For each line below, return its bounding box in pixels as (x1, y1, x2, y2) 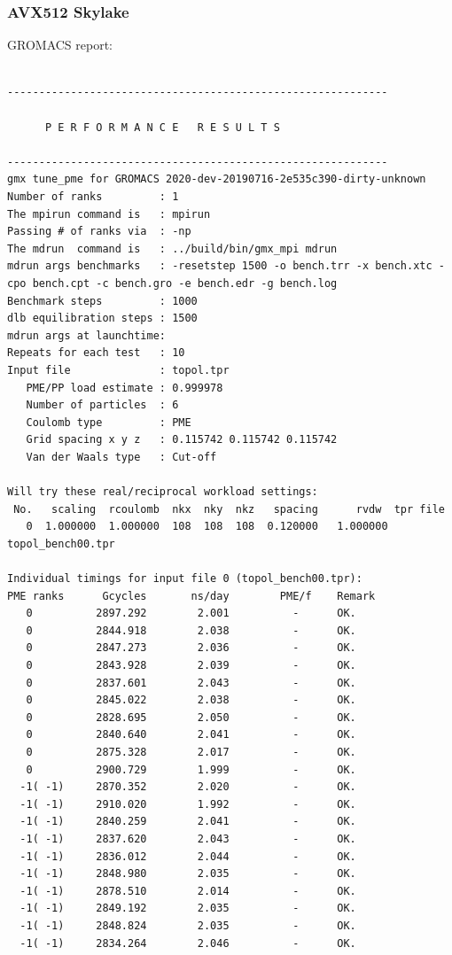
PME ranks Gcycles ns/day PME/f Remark (7, 589, 376, 602)
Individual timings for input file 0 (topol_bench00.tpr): (7, 572, 362, 586)
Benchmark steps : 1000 (7, 294, 198, 307)
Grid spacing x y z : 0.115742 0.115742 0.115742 (26, 433, 338, 446)
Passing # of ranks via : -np (7, 225, 191, 238)
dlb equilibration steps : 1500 (7, 312, 198, 325)
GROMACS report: (7, 35, 113, 54)
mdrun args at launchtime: (7, 329, 166, 342)
